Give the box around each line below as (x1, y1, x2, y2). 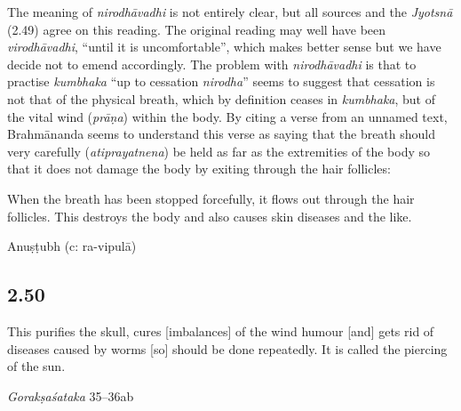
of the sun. (7, 357, 66, 375)
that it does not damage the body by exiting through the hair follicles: (7, 159, 391, 178)
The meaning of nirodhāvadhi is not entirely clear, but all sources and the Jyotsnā (7, 3, 453, 20)
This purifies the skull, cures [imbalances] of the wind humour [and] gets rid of (7, 321, 434, 340)
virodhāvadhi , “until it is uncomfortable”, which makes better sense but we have (7, 37, 441, 56)
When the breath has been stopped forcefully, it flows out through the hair (7, 189, 415, 207)
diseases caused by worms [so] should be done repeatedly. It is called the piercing (7, 339, 448, 358)
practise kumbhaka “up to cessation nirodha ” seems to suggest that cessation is (7, 72, 435, 91)
